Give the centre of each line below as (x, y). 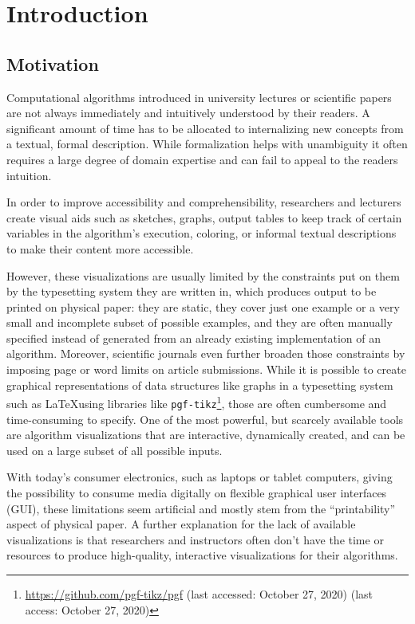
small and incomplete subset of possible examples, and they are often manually (200, 322)
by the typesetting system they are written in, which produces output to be (192, 291)
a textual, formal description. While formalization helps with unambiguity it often (207, 144)
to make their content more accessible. (100, 248)
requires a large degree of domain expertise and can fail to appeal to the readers (202, 159)
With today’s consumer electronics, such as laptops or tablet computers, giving (200, 477)
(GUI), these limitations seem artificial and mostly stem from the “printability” (201, 508)
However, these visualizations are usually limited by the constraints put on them (203, 275)
